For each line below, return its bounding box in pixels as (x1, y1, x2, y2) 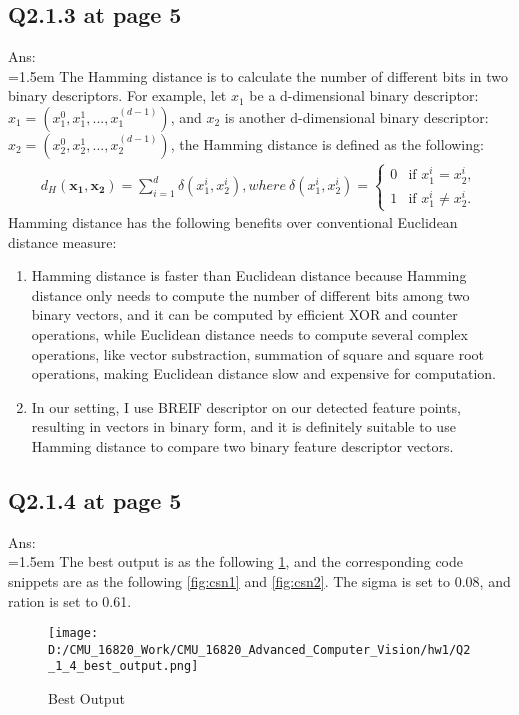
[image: (48, 626, 99, 641)
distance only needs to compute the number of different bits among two (31, 284, 470, 305)
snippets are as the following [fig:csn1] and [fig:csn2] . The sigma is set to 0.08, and (8, 570, 511, 591)
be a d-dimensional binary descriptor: (249, 85, 479, 106)
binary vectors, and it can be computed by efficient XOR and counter (31, 304, 458, 325)
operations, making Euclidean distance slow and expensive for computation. (31, 363, 496, 384)
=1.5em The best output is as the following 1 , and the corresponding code (8, 551, 464, 572)
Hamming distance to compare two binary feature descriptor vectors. (31, 435, 454, 456)
